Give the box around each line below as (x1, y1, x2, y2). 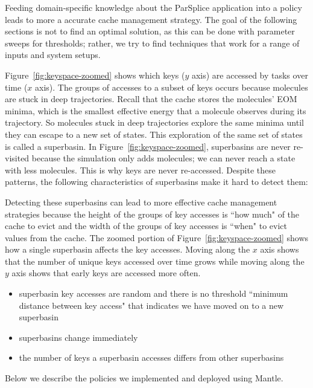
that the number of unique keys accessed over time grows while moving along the (5, 254, 305, 267)
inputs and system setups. (5, 48, 101, 61)
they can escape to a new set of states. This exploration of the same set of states (5, 128, 303, 140)
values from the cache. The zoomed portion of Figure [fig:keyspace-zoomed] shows (5, 231, 309, 244)
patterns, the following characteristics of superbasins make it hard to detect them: (5, 175, 308, 188)
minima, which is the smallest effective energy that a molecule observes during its (5, 104, 306, 117)
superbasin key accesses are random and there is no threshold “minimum (19, 287, 288, 300)
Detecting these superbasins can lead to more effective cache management (5, 195, 277, 208)
